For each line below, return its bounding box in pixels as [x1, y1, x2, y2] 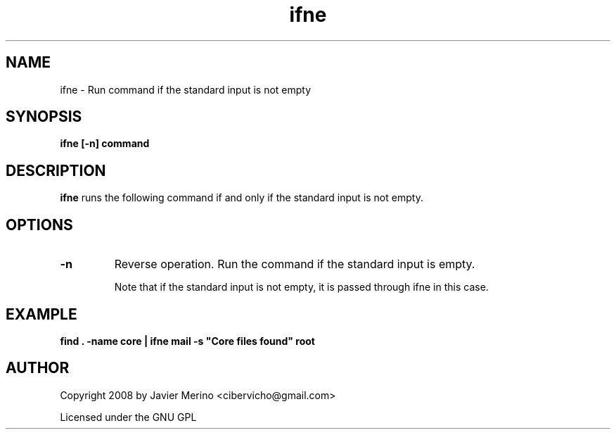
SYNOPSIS [6, 108, 82, 126]
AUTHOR [6, 359, 70, 377]
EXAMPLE [6, 305, 77, 323]
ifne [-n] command [60, 137, 150, 150]
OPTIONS [6, 215, 73, 234]
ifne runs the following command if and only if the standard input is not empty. [60, 191, 423, 204]
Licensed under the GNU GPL [60, 410, 197, 423]
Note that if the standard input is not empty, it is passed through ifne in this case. [114, 281, 489, 294]
